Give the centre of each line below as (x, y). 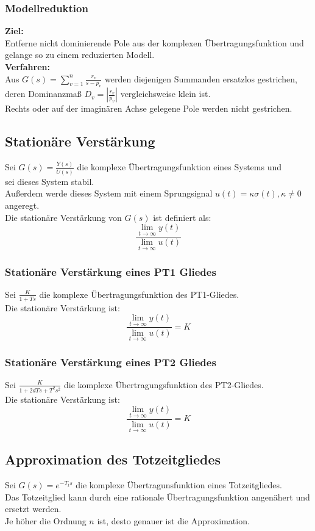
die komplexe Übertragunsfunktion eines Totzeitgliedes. (179, 485)
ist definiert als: (182, 217)
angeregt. (22, 205)
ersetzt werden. (33, 509)
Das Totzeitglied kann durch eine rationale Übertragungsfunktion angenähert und (157, 497)
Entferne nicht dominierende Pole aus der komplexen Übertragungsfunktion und (154, 42)
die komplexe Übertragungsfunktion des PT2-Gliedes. (164, 384)
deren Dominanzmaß (43, 94)
